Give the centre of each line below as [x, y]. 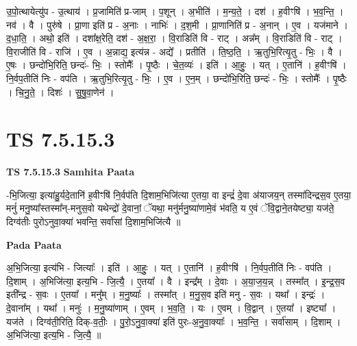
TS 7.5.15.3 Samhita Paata [71, 172]
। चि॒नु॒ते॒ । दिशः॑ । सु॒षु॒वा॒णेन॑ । [60, 91]
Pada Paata [34, 244]
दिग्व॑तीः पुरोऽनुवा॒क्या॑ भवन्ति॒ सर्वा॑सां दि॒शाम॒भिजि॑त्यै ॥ [94, 222]
